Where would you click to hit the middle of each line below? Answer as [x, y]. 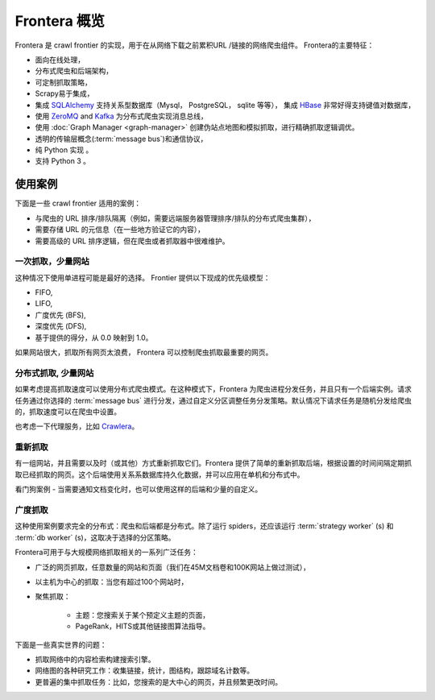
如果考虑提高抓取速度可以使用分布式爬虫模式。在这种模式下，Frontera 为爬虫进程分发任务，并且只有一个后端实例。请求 [213, 389]
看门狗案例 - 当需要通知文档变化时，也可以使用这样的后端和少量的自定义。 [139, 489]
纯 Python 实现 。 [64, 150]
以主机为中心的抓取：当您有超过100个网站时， [112, 582]
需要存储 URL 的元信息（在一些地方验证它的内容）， [120, 230]
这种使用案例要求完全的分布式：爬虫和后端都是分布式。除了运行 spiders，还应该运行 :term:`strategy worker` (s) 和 [204, 526]
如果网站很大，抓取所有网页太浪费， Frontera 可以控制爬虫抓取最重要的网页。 [144, 352]
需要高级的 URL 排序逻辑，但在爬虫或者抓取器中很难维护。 [132, 241]
